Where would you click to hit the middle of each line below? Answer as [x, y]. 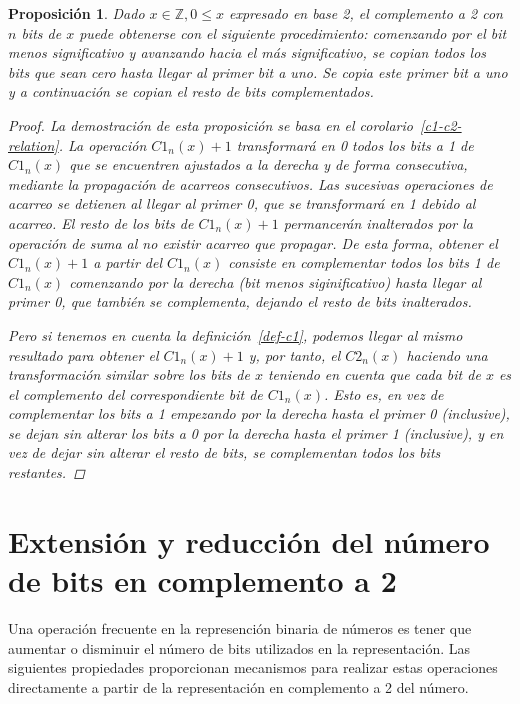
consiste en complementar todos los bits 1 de [364, 262]
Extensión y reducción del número [249, 540]
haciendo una [447, 354]
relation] [33, 144]
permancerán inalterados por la [378, 222]
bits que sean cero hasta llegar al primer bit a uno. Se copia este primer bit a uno [258, 71]
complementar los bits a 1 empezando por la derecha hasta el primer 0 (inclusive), [259, 413]
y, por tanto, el [294, 354]
